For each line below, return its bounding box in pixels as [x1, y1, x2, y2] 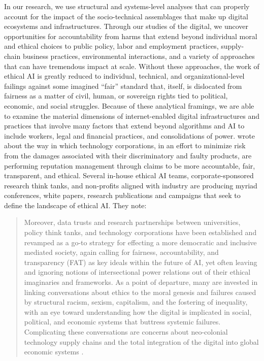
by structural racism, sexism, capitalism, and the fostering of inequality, [24, 297, 248, 307]
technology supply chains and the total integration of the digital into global [24, 336, 259, 347]
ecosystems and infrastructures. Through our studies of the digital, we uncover [4, 21, 249, 31]
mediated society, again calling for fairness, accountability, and [24, 247, 219, 257]
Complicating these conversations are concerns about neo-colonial [24, 326, 228, 337]
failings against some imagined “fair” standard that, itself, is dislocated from [4, 80, 242, 91]
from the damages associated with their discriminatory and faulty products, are [4, 150, 252, 160]
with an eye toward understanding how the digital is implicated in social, [24, 306, 252, 317]
